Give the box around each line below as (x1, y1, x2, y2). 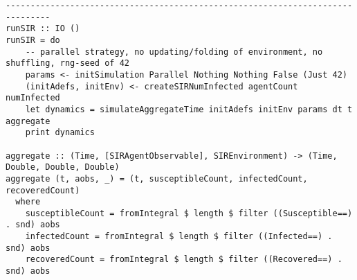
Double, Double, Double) (6, 162, 120, 173)
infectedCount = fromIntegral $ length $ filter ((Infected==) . (25, 231, 333, 242)
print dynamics (25, 128, 95, 138)
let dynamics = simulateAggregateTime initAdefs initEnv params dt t (25, 104, 353, 114)
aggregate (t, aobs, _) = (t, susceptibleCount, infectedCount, (6, 173, 308, 184)
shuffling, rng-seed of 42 (6, 58, 129, 69)
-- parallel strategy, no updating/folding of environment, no (25, 46, 323, 57)
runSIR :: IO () (6, 24, 80, 34)
